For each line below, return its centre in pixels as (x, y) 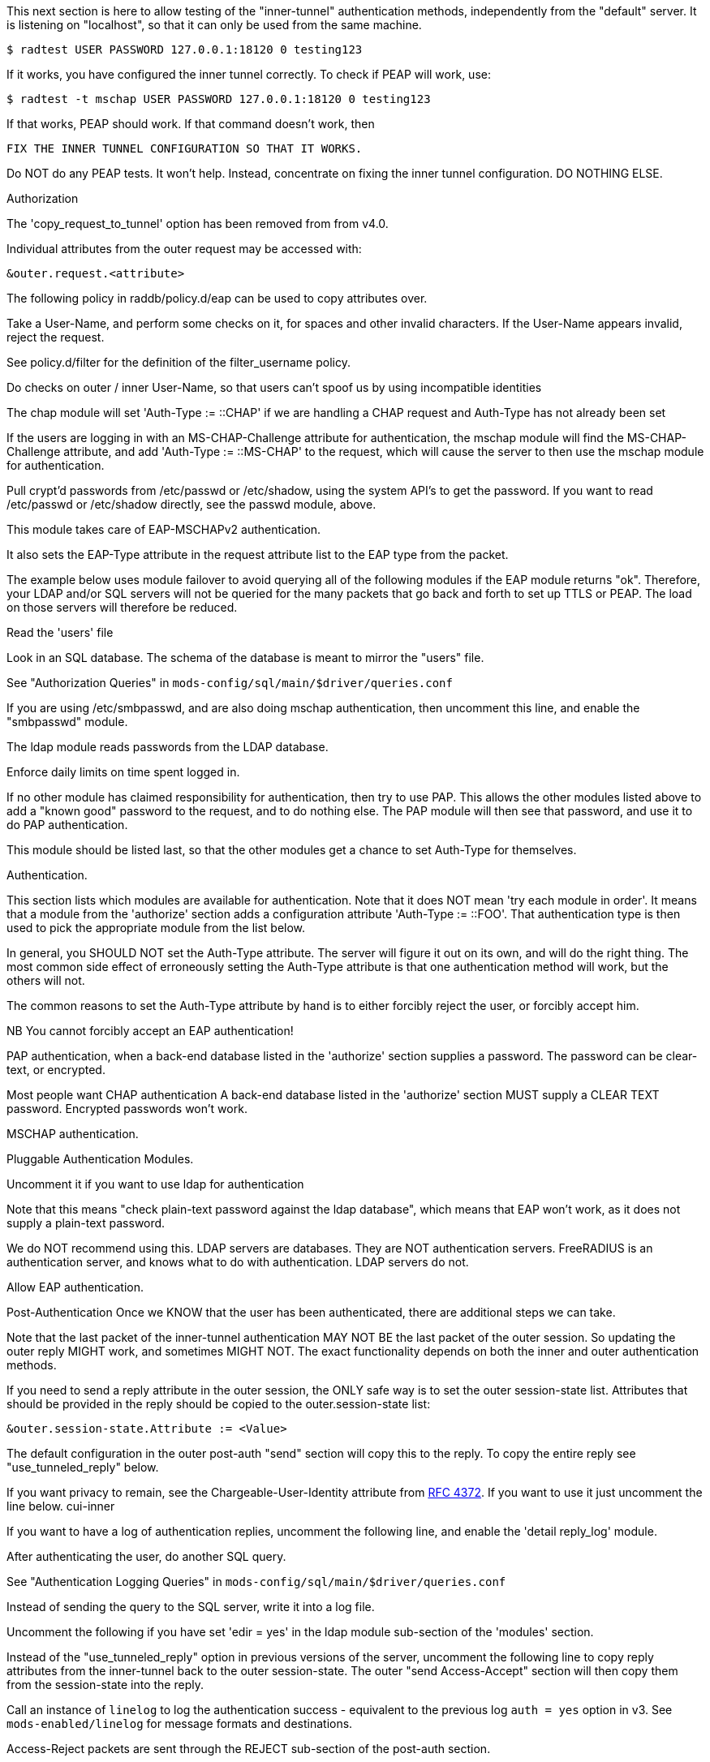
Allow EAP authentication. (75, 1287)
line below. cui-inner (61, 1506)
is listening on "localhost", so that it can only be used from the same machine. (214, 25)
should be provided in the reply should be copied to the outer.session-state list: (219, 1404)
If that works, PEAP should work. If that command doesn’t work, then (191, 124)
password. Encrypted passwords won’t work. (127, 1109)
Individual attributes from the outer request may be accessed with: (184, 249)
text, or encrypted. (56, 1070)
